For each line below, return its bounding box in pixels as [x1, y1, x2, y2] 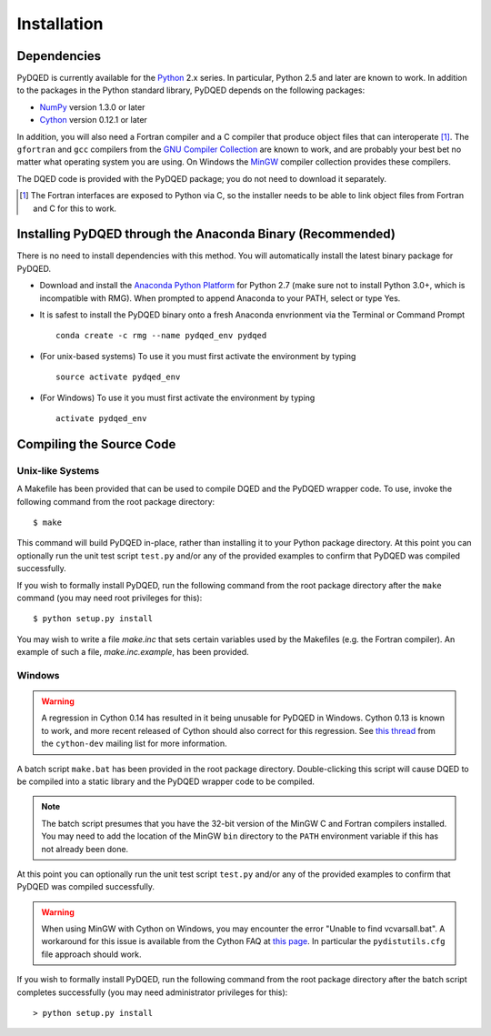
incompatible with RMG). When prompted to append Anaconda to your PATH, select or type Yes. [39, 292, 401, 304]
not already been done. [41, 843, 129, 854]
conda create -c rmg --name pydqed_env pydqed [55, 330, 267, 341]
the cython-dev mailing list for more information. [41, 738, 227, 749]
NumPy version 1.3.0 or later [39, 101, 145, 113]
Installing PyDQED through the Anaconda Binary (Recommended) [16, 226, 396, 242]
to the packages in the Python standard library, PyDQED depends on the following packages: [16, 85, 366, 96]
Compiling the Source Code [16, 437, 176, 452]
